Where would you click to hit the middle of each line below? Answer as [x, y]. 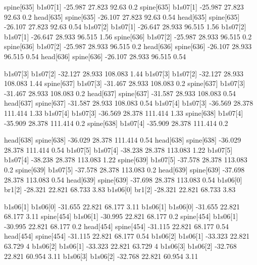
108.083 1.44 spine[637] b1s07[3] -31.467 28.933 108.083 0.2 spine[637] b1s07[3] [125, 83]
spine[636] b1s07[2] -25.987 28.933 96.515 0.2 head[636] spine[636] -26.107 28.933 [128, 46]
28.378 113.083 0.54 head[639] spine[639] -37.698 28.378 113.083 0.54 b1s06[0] [123, 179]
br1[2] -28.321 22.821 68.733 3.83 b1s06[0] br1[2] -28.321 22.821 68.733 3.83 [120, 189]
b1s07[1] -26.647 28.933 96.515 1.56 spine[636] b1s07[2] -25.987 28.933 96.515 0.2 [128, 36]
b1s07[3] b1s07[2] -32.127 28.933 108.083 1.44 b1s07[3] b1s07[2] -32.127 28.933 [124, 73]
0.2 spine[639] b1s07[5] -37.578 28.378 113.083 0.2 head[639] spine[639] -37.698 [124, 169]
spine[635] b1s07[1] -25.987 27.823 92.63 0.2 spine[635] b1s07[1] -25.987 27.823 [124, 7]
